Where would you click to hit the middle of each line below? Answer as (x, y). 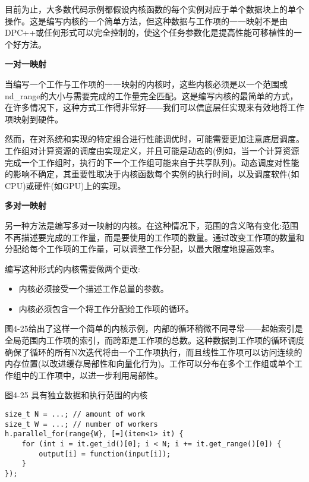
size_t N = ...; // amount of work (75, 415)
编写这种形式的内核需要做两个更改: (72, 268)
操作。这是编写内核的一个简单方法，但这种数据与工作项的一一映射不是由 (146, 21)
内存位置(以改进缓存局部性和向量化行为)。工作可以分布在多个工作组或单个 (149, 363)
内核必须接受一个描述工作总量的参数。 (94, 289)
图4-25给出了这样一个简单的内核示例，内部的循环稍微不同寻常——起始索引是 (154, 328)
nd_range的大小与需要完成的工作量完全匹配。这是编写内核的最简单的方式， (152, 95)
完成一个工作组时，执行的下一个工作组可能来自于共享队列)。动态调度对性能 (152, 162)
